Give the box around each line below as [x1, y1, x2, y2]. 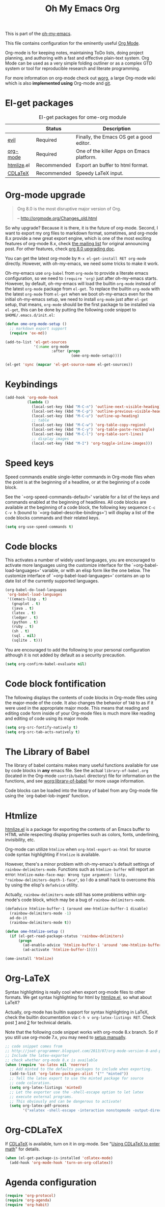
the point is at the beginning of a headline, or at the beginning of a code [5, 479, 150, 485]
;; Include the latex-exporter [5, 1053, 69, 1058]
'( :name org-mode [33, 344, 69, 349]
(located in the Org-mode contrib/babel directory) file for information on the [5, 773, 160, 779]
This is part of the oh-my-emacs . [5, 31, 72, 37]
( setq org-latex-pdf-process [9, 1104, 69, 1109]
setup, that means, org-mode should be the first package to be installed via [5, 301, 155, 308]
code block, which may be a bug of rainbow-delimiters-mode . [21, 897, 146, 903]
